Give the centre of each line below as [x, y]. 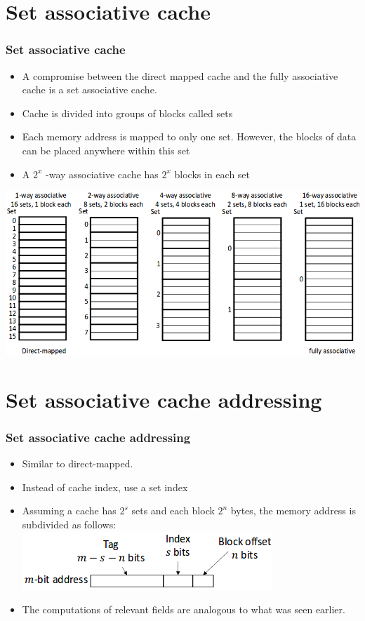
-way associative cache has [102, 174]
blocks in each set [212, 174]
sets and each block [173, 510]
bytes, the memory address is [293, 510]
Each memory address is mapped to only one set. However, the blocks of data [189, 136]
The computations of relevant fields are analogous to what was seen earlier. [184, 609]
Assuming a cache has [69, 510]
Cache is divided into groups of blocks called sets [127, 113]
